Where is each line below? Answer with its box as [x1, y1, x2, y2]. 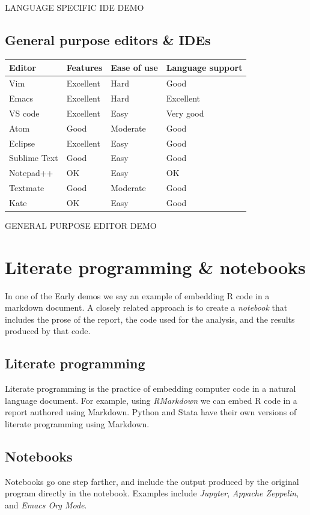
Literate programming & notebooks [5, 254, 306, 279]
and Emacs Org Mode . [5, 499, 87, 511]
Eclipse [9, 136, 35, 149]
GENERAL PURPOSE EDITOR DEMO [5, 219, 157, 231]
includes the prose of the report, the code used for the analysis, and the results [5, 312, 295, 325]
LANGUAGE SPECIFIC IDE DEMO [5, 1, 144, 13]
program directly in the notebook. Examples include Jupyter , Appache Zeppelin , [5, 487, 299, 499]
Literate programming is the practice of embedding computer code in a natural [5, 382, 296, 395]
